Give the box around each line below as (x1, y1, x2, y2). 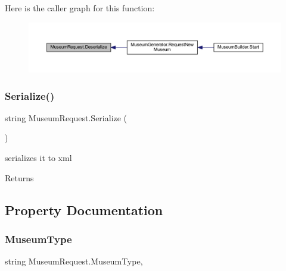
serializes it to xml (5, 152, 72, 164)
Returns (5, 171, 34, 184)
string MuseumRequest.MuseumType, (5, 255, 143, 267)
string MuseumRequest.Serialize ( (5, 111, 128, 124)
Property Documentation (5, 200, 163, 219)
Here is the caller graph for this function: (5, 2, 155, 14)
